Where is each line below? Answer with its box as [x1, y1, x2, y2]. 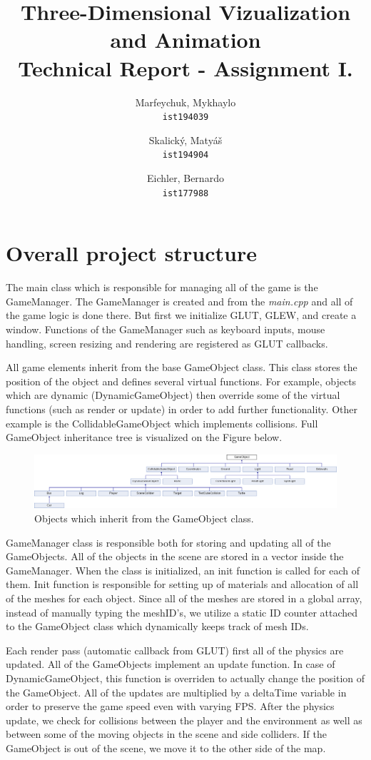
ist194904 [162, 150, 209, 161]
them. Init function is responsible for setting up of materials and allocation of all [6, 577, 359, 592]
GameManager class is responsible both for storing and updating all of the [6, 534, 331, 549]
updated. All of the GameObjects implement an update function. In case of [6, 657, 335, 672]
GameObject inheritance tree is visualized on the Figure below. [6, 430, 283, 445]
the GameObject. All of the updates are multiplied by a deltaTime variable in [6, 684, 347, 699]
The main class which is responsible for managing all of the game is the [6, 280, 318, 295]
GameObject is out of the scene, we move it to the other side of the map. [6, 740, 326, 755]
